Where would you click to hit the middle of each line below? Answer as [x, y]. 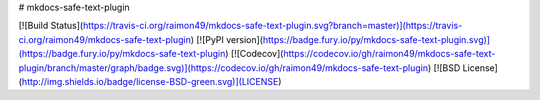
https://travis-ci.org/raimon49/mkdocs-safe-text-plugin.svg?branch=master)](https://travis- [272, 26]
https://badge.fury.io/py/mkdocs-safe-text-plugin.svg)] [376, 39]
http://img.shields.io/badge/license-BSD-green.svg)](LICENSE [150, 81]
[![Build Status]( [51, 26]
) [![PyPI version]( [227, 39]
